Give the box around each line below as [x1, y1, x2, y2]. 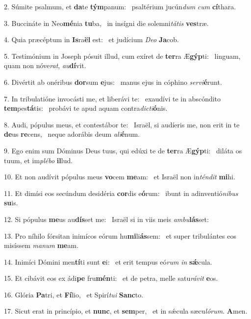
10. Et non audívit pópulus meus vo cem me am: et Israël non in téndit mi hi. [4, 172, 235, 182]
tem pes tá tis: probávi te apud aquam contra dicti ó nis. [4, 103, 168, 113]
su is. [4, 197, 18, 208]
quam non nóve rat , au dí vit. [4, 60, 86, 71]
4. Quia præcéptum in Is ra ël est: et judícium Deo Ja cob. [4, 34, 179, 45]
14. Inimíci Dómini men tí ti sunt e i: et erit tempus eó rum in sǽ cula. [4, 256, 212, 267]
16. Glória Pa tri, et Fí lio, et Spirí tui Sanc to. [4, 289, 144, 299]
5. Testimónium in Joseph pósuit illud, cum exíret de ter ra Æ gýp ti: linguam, [4, 50, 241, 61]
